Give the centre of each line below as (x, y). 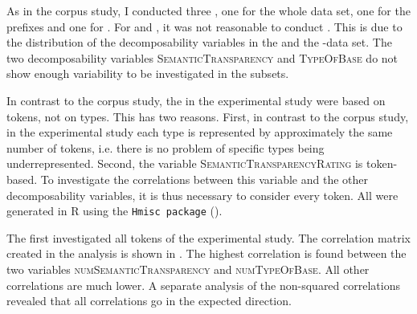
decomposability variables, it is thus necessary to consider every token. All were (202, 195)
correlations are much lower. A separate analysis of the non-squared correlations (203, 285)
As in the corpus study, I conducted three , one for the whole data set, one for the (208, 10)
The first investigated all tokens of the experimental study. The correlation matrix (208, 237)
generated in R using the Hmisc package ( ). (114, 211)
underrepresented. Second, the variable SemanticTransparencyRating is (185, 163)
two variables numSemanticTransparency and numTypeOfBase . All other (188, 269)
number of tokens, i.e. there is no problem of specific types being (166, 147)
